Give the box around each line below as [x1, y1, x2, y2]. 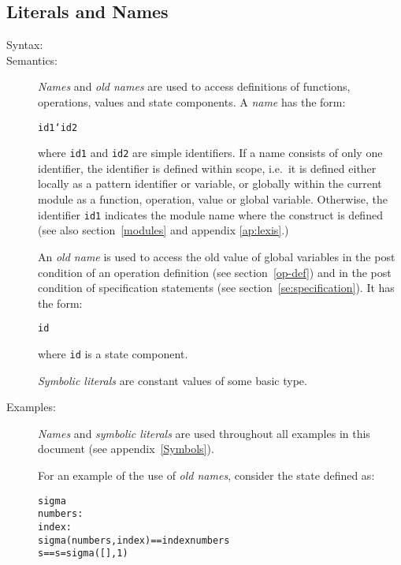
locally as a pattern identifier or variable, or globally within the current [38, 175, 382, 192]
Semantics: [6, 51, 58, 68]
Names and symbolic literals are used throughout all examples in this [38, 425, 370, 441]
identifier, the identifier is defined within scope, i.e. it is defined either [38, 159, 377, 176]
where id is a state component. [38, 345, 188, 361]
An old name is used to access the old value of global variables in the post [38, 248, 395, 264]
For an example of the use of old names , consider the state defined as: [38, 466, 375, 483]
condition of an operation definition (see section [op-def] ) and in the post [38, 264, 392, 280]
